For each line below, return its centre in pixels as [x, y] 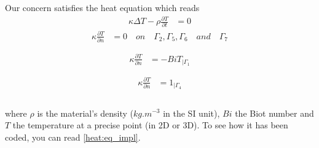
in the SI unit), [191, 113]
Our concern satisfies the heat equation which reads [102, 7]
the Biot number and [274, 113]
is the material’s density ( [85, 113]
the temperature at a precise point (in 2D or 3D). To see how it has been [150, 125]
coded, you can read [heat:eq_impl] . [73, 137]
